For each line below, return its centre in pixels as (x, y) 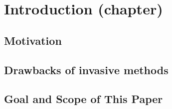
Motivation (33, 40)
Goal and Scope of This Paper (84, 99)
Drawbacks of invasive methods (86, 69)
